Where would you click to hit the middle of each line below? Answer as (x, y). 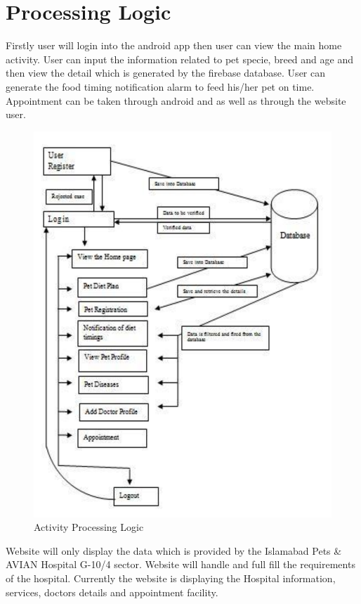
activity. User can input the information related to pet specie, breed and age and (179, 59)
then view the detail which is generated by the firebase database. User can (165, 73)
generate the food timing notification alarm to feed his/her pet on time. (160, 86)
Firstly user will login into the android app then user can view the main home (174, 45)
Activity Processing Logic (89, 527)
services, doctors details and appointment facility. (112, 592)
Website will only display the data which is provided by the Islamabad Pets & (174, 550)
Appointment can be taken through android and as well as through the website (176, 100)
